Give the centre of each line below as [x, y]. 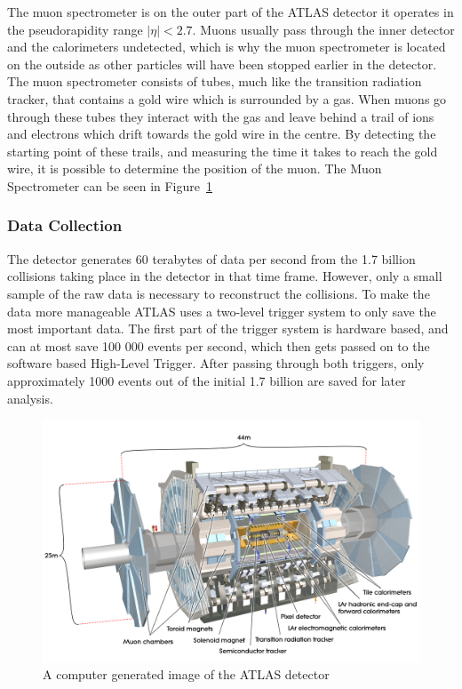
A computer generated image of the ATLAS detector [186, 674]
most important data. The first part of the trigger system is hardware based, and [228, 328]
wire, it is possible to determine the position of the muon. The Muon [195, 168]
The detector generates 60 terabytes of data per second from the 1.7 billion [211, 258]
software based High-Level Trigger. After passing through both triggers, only [216, 363]
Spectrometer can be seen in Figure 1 [110, 185]
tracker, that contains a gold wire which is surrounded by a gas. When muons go [227, 98]
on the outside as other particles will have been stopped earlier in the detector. [222, 64]
